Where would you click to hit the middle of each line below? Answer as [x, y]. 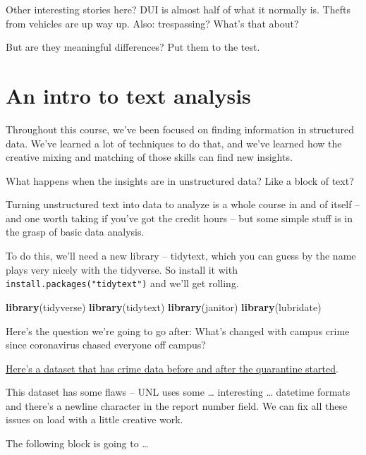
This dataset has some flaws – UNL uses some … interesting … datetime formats [178, 392]
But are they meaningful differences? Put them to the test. [133, 47]
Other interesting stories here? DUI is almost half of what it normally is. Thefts [178, 9]
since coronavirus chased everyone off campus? [106, 345]
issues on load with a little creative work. [94, 419]
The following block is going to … [77, 443]
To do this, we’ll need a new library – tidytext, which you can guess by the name [181, 256]
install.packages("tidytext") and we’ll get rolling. [122, 283]
